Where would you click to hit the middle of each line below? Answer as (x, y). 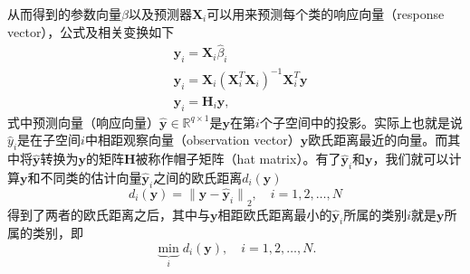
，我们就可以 (411, 159)
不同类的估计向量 (91, 177)
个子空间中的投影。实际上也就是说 (361, 122)
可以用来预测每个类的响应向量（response (326, 14)
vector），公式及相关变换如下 (91, 31)
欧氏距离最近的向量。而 (378, 140)
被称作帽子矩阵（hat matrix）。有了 (238, 159)
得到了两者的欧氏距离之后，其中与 (109, 214)
